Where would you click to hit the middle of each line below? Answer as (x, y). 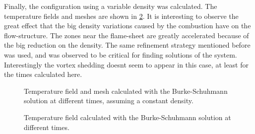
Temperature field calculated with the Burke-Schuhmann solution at (127, 117)
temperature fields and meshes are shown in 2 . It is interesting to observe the (121, 16)
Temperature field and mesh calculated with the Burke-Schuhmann (126, 91)
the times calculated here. (43, 74)
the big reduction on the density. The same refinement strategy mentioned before (127, 45)
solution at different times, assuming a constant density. (109, 100)
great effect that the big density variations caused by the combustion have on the (127, 26)
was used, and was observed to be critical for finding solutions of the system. (121, 54)
